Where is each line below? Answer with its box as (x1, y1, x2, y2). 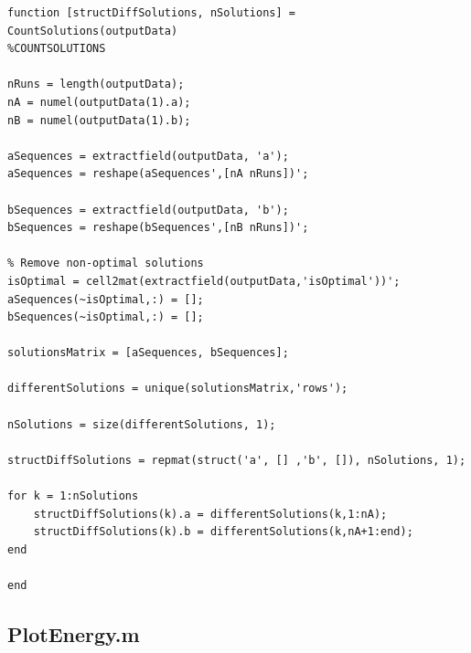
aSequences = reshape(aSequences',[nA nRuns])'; (7, 167, 309, 181)
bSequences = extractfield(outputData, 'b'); (7, 203, 289, 216)
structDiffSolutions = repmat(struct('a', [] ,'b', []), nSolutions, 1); (7, 453, 466, 467)
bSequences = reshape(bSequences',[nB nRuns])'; (7, 221, 309, 235)
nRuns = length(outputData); (7, 78, 185, 91)
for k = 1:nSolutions (7, 490, 139, 503)
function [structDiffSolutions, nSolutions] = (7, 6, 295, 19)
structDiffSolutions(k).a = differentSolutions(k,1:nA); (33, 507, 388, 521)
